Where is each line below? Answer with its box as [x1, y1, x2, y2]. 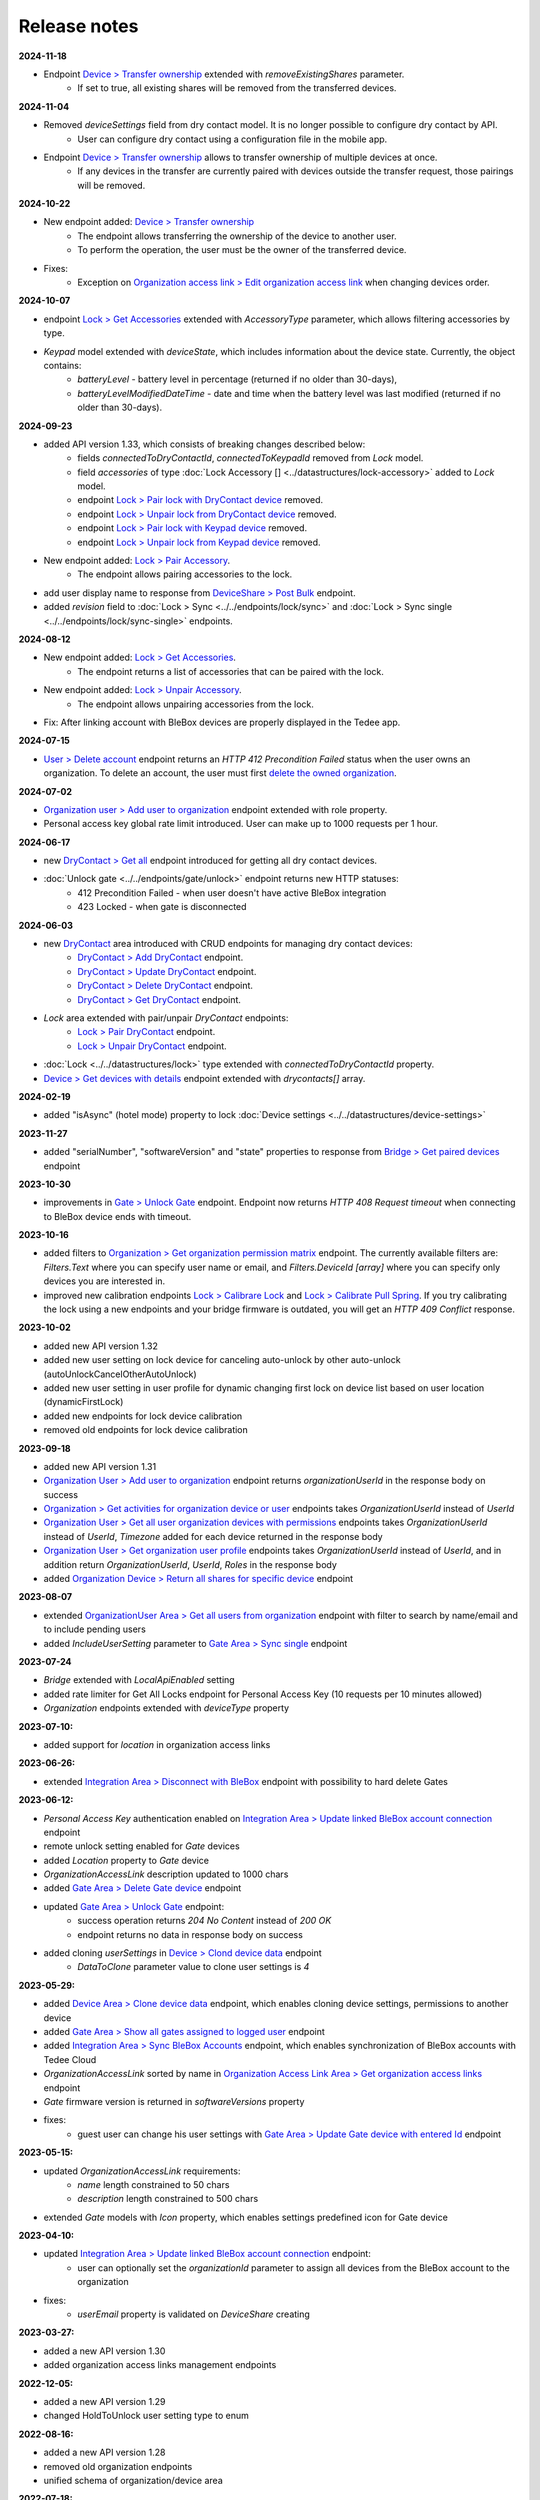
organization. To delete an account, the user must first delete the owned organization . [43, 767, 397, 779]
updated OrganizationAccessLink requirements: [43, 2165, 241, 2177]
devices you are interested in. [43, 1275, 166, 1287]
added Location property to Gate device [43, 1854, 210, 1866]
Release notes [18, 15, 139, 37]
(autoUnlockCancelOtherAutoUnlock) [43, 1368, 197, 1380]
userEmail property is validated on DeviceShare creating [77, 2308, 310, 2320]
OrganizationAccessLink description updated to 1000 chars [43, 1868, 289, 1880]
